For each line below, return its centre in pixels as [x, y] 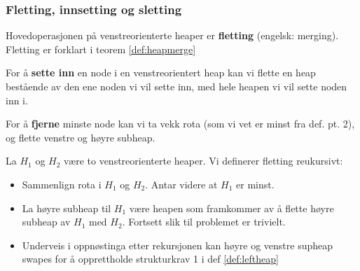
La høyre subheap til [67, 208]
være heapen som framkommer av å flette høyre [231, 208]
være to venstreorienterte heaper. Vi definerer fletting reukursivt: [203, 161]
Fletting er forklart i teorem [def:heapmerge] [101, 49]
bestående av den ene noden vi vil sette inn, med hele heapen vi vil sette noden [176, 86]
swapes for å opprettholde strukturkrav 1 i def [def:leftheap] [150, 259]
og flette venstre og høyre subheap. [81, 137]
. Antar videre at [181, 184]
